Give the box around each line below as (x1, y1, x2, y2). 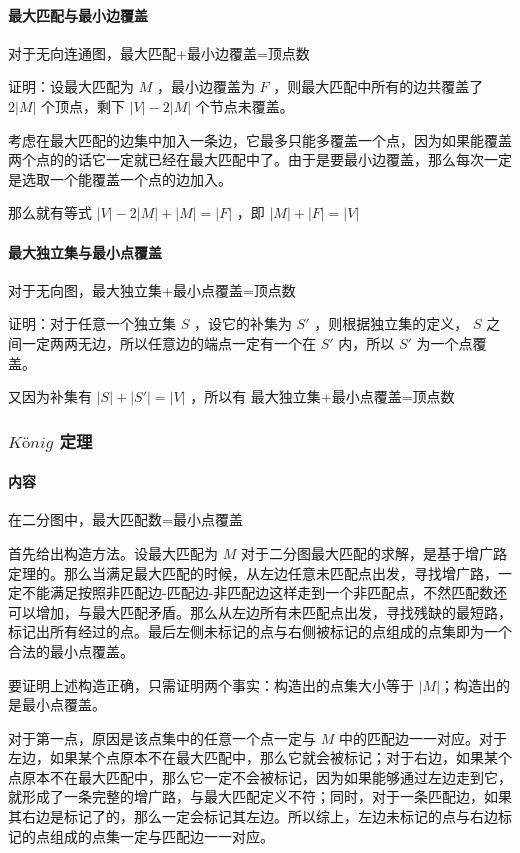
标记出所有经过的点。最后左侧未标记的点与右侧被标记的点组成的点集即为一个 (8, 621, 512, 642)
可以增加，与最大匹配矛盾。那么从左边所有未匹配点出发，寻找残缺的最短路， (8, 601, 512, 622)
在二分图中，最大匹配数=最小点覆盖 (8, 509, 243, 530)
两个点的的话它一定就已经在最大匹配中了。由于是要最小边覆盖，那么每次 (8, 149, 484, 170)
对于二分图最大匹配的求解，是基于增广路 (240, 542, 507, 563)
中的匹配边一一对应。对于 (338, 727, 507, 748)
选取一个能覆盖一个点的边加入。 (21, 168, 232, 189)
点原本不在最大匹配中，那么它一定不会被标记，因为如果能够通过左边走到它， (8, 766, 512, 787)
